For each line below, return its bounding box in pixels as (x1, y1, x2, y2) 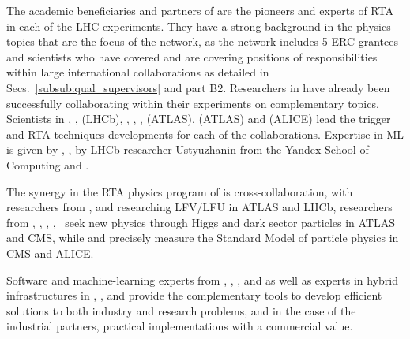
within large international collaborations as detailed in (6, 64, 269, 80)
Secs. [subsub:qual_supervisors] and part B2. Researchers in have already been (6, 79, 390, 95)
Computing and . (6, 156, 89, 173)
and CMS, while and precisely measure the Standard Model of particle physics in (6, 229, 399, 246)
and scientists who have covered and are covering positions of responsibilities (6, 48, 378, 65)
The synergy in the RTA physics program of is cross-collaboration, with (6, 183, 353, 199)
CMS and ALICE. (6, 244, 94, 261)
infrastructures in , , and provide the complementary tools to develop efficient (6, 287, 382, 304)
